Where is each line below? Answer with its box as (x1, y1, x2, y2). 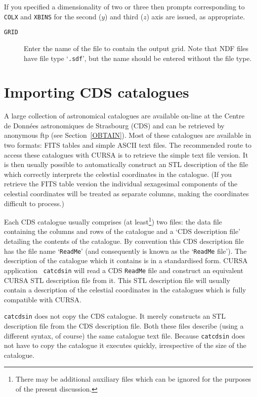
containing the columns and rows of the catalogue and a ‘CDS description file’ (4, 226, 241, 236)
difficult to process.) (4, 198, 64, 208)
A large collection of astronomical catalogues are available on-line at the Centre (4, 111, 245, 121)
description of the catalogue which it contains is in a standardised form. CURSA (4, 255, 248, 266)
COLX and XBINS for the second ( (4, 11, 102, 21)
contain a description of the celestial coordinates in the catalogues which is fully (4, 284, 246, 295)
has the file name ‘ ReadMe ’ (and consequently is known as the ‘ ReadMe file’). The (4, 245, 247, 256)
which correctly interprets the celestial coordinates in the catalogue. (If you (4, 169, 232, 179)
